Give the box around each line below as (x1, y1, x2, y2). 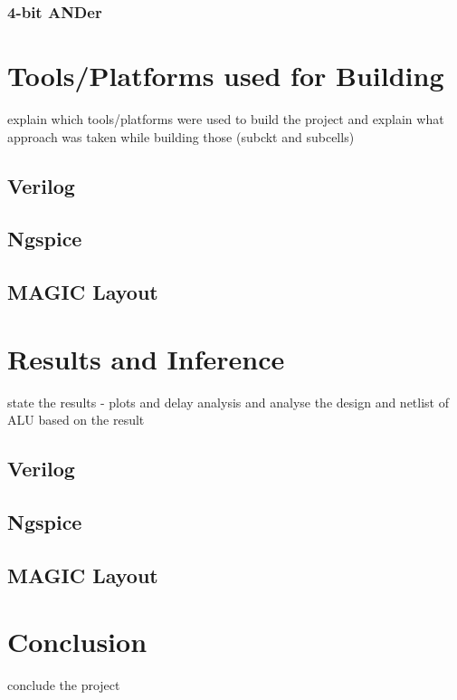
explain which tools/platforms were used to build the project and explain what (7, 109, 444, 128)
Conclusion (7, 623, 148, 660)
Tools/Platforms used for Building (7, 57, 444, 94)
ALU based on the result (7, 410, 145, 429)
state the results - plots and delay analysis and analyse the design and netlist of (7, 392, 449, 411)
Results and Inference (7, 340, 285, 377)
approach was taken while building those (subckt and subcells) (7, 127, 355, 146)
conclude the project (7, 676, 120, 695)
